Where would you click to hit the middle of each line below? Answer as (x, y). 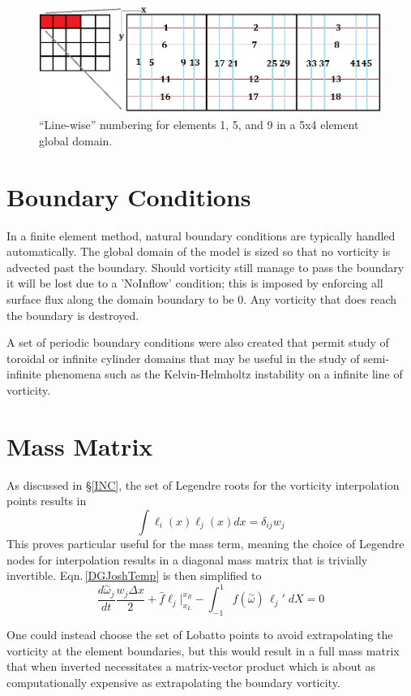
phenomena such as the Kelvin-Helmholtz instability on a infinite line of (224, 374)
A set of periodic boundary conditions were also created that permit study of (198, 342)
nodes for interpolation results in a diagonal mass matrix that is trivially (187, 559)
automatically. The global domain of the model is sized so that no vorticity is (199, 251)
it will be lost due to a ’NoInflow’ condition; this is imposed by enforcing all (195, 283)
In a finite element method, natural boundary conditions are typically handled (201, 235)
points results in (47, 501)
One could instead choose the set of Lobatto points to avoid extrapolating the (200, 634)
